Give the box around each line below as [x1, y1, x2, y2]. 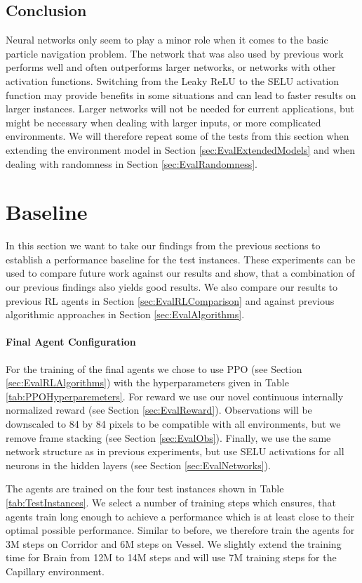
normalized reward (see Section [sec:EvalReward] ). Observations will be [6, 402, 312, 417]
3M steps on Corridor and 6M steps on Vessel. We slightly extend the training [6, 536, 342, 551]
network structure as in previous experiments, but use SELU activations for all [6, 444, 344, 459]
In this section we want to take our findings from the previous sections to [6, 238, 321, 253]
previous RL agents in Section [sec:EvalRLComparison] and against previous [6, 293, 335, 308]
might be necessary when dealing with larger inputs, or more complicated [6, 114, 321, 129]
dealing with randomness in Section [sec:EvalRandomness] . [6, 156, 258, 171]
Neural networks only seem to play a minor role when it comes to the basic [6, 32, 328, 47]
